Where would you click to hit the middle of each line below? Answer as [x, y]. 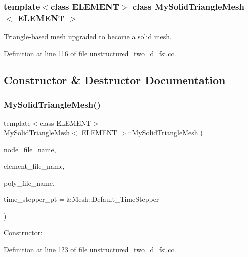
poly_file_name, [29, 182]
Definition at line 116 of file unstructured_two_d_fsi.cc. [90, 53]
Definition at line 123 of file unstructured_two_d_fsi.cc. [90, 249]
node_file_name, [30, 149]
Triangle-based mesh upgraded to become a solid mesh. [88, 36]
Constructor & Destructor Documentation [115, 80]
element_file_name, [34, 166]
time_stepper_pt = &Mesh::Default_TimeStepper [82, 199]
